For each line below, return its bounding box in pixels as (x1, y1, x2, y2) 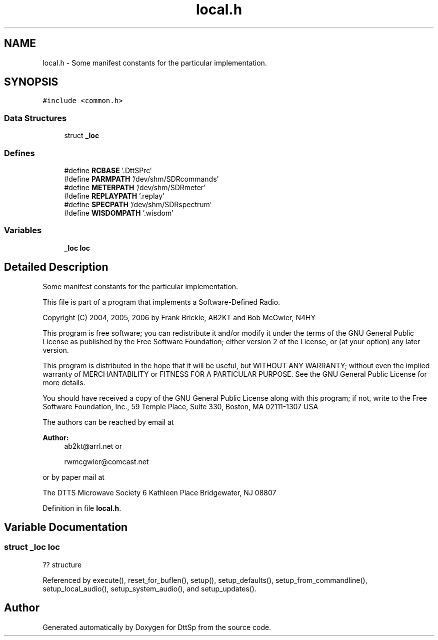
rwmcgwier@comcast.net (64, 457, 149, 466)
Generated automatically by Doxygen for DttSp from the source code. (42, 622, 271, 631)
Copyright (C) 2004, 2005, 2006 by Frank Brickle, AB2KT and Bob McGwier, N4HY (42, 313, 315, 322)
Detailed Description (4, 261, 108, 274)
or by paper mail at (42, 472, 104, 481)
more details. (42, 378, 85, 387)
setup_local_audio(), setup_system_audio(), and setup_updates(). (42, 584, 256, 593)
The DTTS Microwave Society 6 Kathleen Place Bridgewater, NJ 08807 (42, 488, 276, 497)
